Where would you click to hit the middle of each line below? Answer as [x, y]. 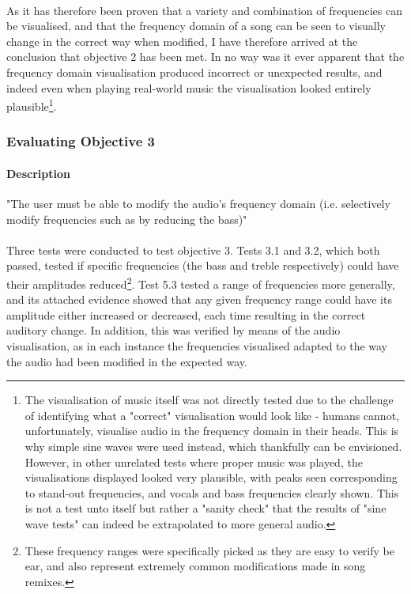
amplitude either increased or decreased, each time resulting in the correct [186, 314]
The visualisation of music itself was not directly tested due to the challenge [209, 400]
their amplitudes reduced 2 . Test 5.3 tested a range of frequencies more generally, [201, 283]
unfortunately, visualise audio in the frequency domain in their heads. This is [212, 431]
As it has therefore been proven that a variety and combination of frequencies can [204, 10]
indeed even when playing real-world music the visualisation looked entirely [189, 87]
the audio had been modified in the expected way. [127, 361]
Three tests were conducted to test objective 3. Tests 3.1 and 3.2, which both [193, 250]
